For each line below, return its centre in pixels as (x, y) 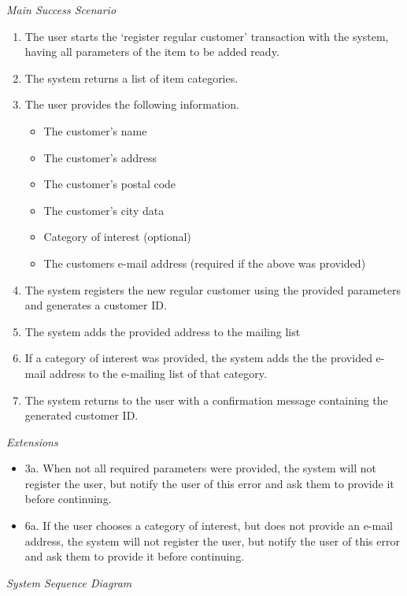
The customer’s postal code (110, 184)
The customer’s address (100, 157)
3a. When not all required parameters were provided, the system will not (200, 468)
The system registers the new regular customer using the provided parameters (213, 289)
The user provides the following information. (132, 104)
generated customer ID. (81, 415)
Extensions (32, 441)
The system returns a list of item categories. (131, 78)
